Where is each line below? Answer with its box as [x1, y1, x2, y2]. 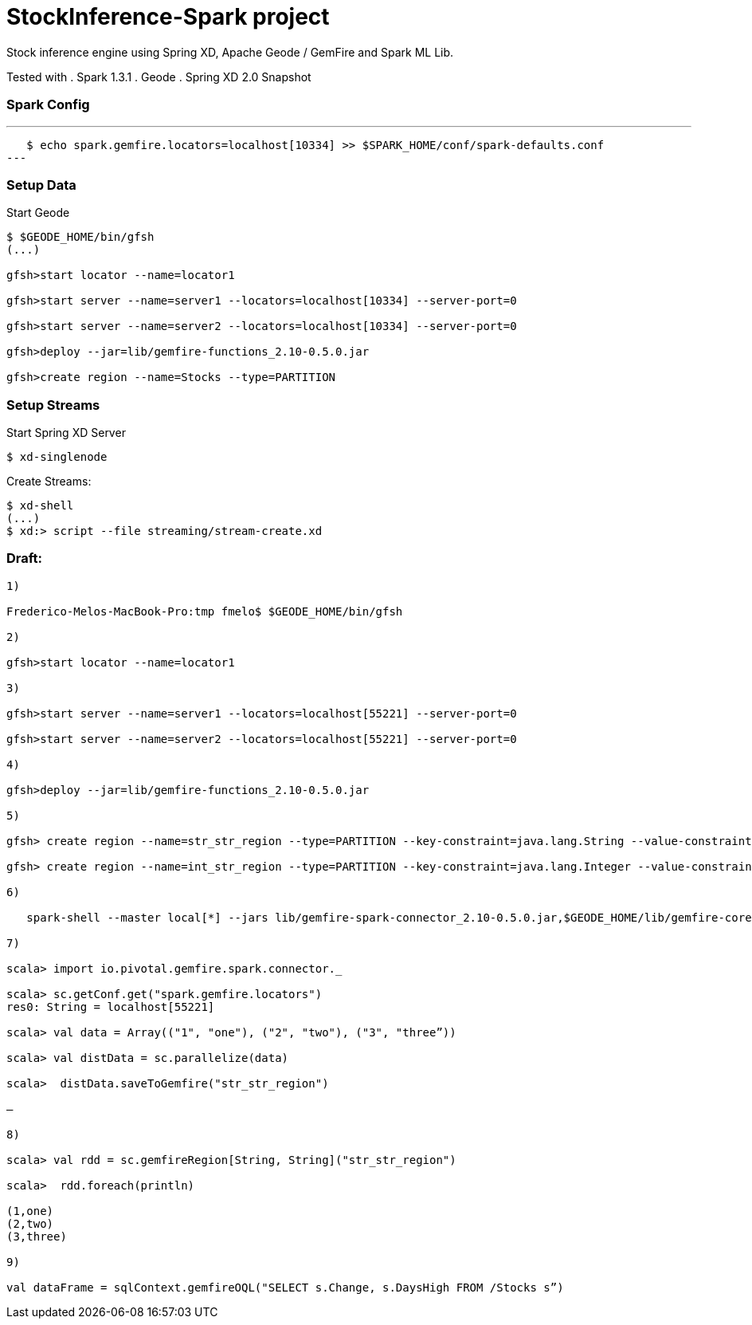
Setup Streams [6, 396, 100, 413]
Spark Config [6, 96, 90, 113]
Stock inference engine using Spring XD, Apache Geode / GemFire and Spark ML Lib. [6, 45, 454, 59]
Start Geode [6, 206, 70, 220]
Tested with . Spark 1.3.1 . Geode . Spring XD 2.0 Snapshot [6, 69, 311, 84]
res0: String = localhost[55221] [6, 1000, 215, 1013]
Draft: [6, 550, 43, 567]
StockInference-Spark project [6, 3, 330, 30]
